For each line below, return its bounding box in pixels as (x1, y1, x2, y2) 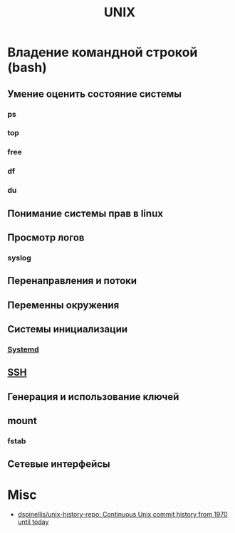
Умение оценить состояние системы (7, 88, 182, 100)
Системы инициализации (7, 323, 128, 335)
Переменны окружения (7, 299, 120, 311)
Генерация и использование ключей (7, 391, 179, 403)
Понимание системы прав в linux (7, 207, 164, 219)
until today (17, 517, 49, 527)
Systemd (7, 344, 39, 354)
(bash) (7, 60, 48, 75)
